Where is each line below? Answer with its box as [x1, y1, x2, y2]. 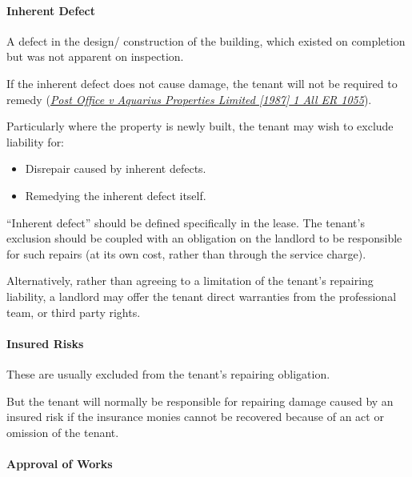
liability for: [6, 133, 65, 150]
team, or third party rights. [6, 303, 141, 320]
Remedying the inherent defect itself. [25, 186, 206, 203]
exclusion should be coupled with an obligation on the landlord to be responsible [6, 230, 402, 247]
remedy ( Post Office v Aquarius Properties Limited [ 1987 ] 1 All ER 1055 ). [6, 90, 372, 107]
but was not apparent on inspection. [6, 48, 184, 65]
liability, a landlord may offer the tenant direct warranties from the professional [6, 287, 397, 304]
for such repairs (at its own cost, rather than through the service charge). [6, 245, 366, 262]
